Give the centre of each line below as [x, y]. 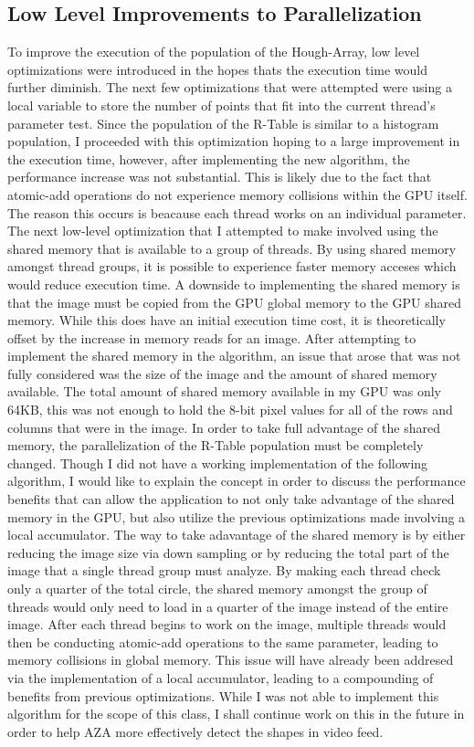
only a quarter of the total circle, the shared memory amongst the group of [217, 589]
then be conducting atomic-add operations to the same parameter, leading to [223, 642]
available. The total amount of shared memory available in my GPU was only [224, 391]
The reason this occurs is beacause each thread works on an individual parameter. [237, 212]
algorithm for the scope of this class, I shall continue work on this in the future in [236, 714]
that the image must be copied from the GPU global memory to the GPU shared [235, 302]
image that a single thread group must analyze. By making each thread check [224, 570]
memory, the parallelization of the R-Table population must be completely [216, 445]
